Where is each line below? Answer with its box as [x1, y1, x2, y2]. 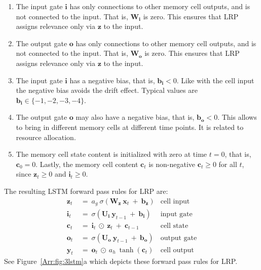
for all [218, 158, 237, 169]
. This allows [217, 112, 257, 122]
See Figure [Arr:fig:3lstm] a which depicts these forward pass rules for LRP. [4, 256, 238, 266]
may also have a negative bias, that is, [76, 112, 195, 122]
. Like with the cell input [176, 75, 254, 85]
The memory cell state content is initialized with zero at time [16, 149, 207, 159]
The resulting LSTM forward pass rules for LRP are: [4, 185, 168, 196]
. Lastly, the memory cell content [35, 158, 138, 169]
